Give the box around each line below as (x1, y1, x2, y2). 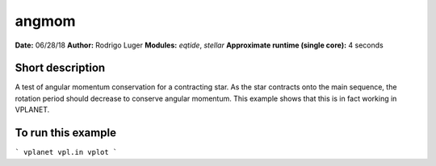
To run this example (15, 126, 117, 140)
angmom (15, 12, 76, 30)
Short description (15, 61, 106, 75)
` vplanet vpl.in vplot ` (15, 147, 118, 157)
